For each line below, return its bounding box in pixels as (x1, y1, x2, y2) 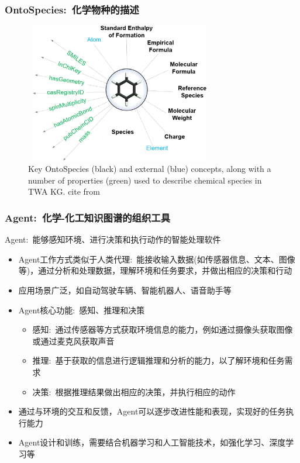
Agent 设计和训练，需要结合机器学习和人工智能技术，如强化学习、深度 (18, 436, 286, 448)
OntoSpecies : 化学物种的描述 (5, 2, 139, 16)
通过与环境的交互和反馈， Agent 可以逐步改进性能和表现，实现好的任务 (18, 405, 286, 417)
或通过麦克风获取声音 (32, 334, 115, 347)
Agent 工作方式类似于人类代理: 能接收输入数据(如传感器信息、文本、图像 (18, 253, 295, 265)
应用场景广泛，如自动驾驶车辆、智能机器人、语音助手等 (18, 284, 232, 296)
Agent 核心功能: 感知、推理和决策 (18, 303, 145, 316)
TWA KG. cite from (28, 185, 101, 198)
